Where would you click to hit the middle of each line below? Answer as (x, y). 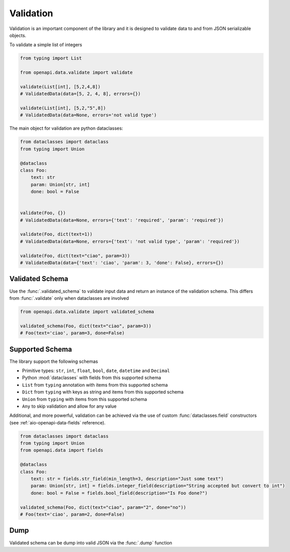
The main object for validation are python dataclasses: (66, 128)
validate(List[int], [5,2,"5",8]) (63, 108)
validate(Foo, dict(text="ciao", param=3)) (75, 256)
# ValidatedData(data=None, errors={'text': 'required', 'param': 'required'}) (122, 220)
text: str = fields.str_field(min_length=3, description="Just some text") (127, 479)
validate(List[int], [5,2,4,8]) (60, 87)
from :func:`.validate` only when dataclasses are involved (69, 298)
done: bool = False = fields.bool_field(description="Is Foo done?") (119, 493)
